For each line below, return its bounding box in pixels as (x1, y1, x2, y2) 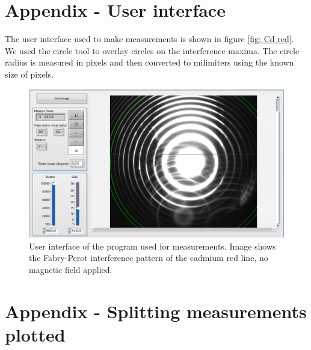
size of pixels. (5, 67, 54, 80)
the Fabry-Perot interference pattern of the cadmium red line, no (29, 251, 268, 264)
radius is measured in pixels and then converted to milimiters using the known (5, 56, 294, 69)
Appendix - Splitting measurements (5, 298, 307, 323)
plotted (5, 322, 66, 346)
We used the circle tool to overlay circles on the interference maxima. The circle (5, 44, 300, 57)
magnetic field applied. (29, 263, 112, 275)
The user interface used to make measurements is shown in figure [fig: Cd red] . (5, 32, 294, 45)
